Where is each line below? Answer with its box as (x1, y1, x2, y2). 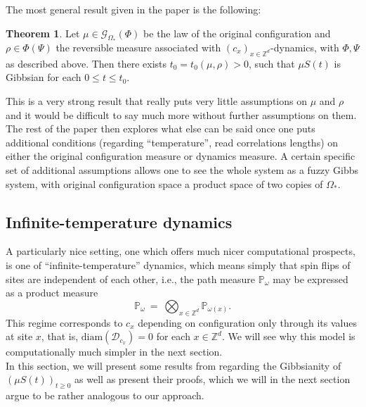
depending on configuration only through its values (138, 315, 357, 330)
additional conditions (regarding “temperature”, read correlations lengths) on (6, 134, 339, 149)
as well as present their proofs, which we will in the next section (74, 372, 351, 387)
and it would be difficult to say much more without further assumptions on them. (6, 107, 357, 122)
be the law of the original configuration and (143, 25, 331, 40)
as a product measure (6, 285, 98, 300)
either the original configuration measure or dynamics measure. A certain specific (6, 149, 355, 163)
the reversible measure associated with (55, 40, 221, 55)
